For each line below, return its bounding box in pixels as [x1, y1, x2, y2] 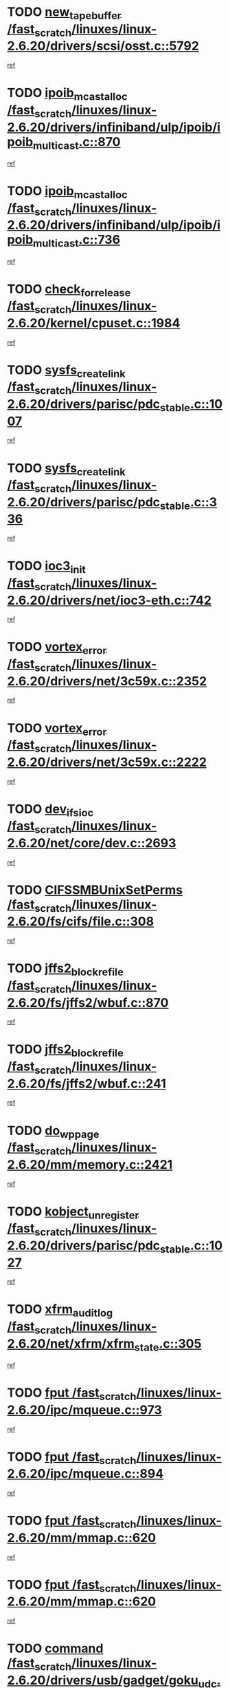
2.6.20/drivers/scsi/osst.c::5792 [7, 39, 199, 54]
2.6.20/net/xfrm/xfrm [7, 1335, 135, 1351]
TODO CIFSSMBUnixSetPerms [7, 882, 183, 897]
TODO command [7, 1640, 104, 1656]
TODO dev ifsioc [7, 801, 94, 820]
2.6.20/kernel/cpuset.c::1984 [7, 315, 181, 331]
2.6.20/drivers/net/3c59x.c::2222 [7, 754, 207, 770]
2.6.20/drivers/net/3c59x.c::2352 [7, 673, 207, 689]
